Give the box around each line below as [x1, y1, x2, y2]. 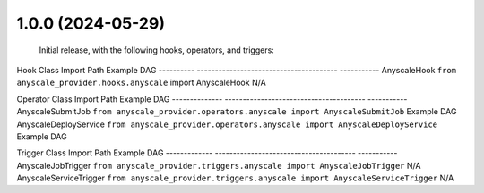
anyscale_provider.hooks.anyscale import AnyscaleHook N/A [16, 77, 266, 88]
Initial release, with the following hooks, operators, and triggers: [39, 45, 275, 55]
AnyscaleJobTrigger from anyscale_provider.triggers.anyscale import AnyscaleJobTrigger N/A [16, 160, 421, 171]
